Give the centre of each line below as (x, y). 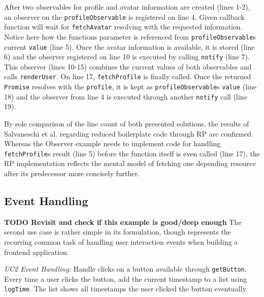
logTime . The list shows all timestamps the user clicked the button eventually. (126, 289)
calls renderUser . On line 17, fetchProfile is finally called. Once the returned (128, 76)
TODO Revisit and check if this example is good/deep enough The (123, 222)
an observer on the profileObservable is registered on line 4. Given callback (124, 16)
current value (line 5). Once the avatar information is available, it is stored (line (129, 46)
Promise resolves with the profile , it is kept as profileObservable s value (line (130, 87)
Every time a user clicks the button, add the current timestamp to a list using (126, 278)
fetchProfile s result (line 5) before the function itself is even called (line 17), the (132, 153)
